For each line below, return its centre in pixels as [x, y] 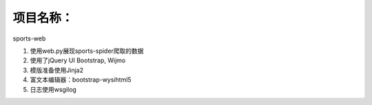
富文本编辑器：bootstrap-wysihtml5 [81, 80]
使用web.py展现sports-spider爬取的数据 [87, 51]
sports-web [29, 38]
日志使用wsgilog [53, 89]
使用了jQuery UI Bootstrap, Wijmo [78, 60]
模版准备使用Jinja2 [57, 70]
